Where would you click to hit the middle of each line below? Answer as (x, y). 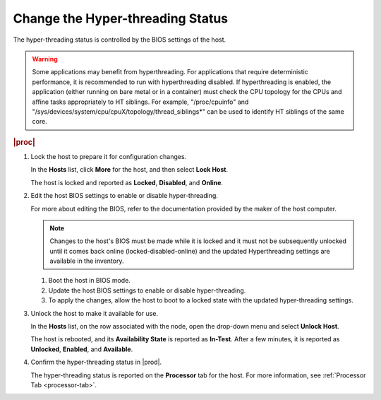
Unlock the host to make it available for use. (95, 313)
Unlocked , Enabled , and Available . (82, 349)
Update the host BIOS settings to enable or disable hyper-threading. (147, 290)
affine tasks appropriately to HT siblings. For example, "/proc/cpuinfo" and (140, 102)
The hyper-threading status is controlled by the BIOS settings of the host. (120, 40)
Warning (45, 59)
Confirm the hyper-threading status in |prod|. (96, 362)
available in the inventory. (87, 261)
